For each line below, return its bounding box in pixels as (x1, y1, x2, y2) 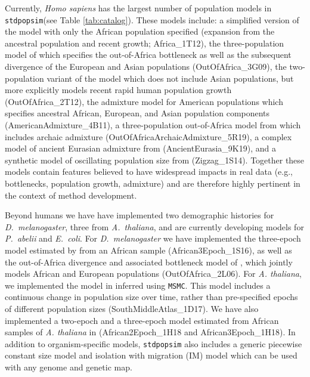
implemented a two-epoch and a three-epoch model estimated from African (5, 314, 279, 326)
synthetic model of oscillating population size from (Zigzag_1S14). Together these (5, 153, 305, 166)
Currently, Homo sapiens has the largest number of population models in (5, 2, 272, 14)
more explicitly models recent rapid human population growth (5, 84, 232, 96)
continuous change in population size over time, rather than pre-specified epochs (5, 291, 298, 303)
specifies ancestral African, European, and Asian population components (5, 107, 270, 119)
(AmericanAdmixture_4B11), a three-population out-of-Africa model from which (5, 119, 301, 131)
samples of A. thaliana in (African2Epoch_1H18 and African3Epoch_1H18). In (5, 326, 296, 338)
